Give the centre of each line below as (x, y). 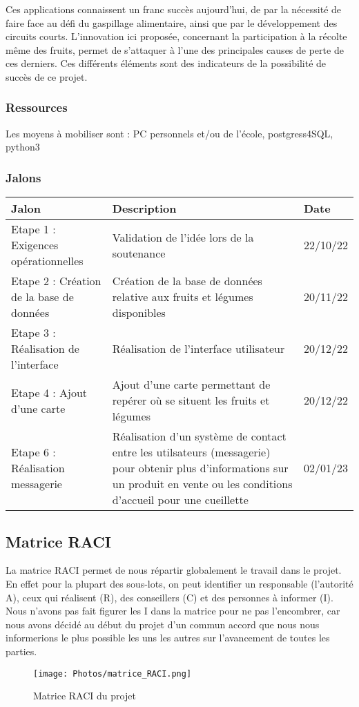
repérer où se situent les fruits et (191, 400)
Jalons (23, 177)
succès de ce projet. (47, 76)
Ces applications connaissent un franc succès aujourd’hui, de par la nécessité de (174, 9)
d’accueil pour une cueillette (180, 500)
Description (144, 209)
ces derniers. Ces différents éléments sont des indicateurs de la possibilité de (166, 63)
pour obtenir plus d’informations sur (200, 468)
